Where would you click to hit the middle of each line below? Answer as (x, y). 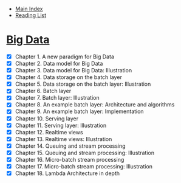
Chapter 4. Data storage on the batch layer (69, 77)
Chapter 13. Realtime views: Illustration (63, 139)
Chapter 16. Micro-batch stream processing (70, 159)
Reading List (31, 15)
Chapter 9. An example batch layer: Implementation (79, 111)
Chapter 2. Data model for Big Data (59, 64)
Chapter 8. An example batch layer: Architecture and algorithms (95, 105)
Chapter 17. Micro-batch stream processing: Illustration (84, 166)
